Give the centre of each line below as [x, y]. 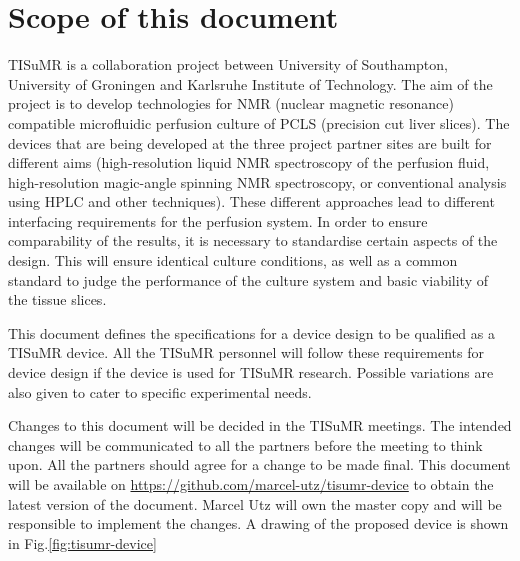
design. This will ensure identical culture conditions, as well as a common [233, 260]
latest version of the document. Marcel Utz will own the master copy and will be [255, 503]
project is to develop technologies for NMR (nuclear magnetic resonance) [231, 103]
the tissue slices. [57, 299]
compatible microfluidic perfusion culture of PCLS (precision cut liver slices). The [259, 122]
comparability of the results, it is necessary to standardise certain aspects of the [253, 240]
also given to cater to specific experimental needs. [160, 391]
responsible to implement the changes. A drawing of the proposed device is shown [258, 523]
